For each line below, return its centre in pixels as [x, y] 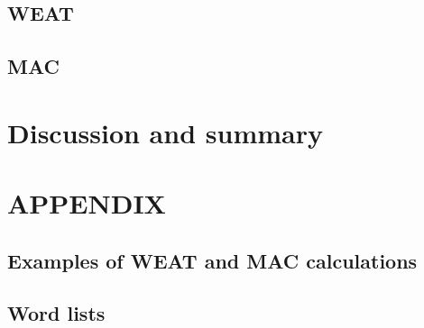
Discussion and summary [165, 132]
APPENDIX [87, 203]
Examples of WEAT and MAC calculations [212, 260]
